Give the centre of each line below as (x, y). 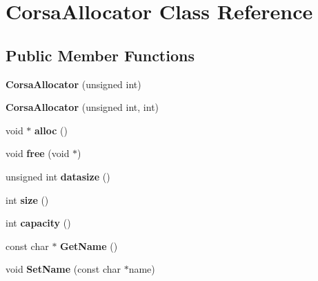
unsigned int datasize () (58, 176)
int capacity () (38, 223)
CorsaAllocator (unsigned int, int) (82, 107)
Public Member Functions (100, 55)
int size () (27, 199)
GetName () (89, 246)
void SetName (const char (63, 269)
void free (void (38, 153)
